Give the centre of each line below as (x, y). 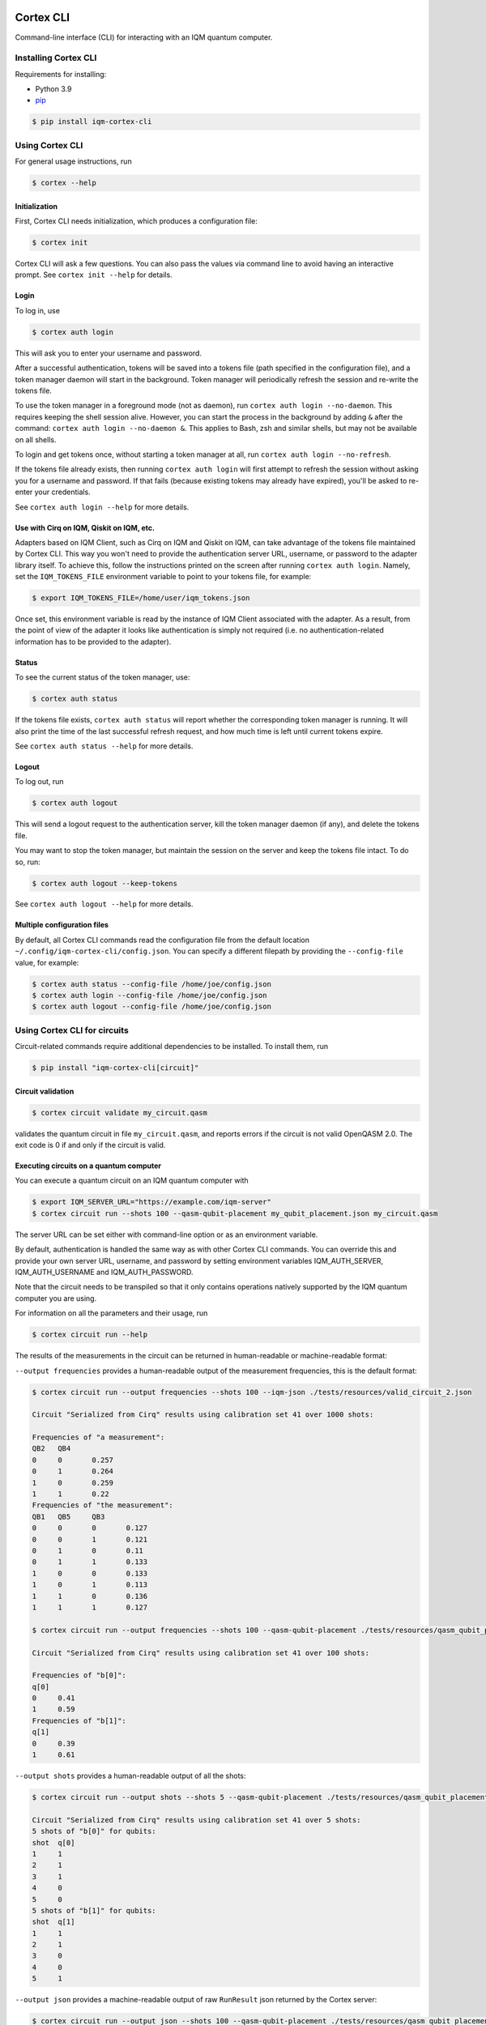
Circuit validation (45, 1091)
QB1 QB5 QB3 (68, 1516)
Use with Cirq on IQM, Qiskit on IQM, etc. (85, 527)
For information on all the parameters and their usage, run (111, 1313)
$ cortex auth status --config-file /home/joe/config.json (151, 984)
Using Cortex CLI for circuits (72, 1030)
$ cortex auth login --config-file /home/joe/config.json (149, 995)
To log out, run (39, 782)
